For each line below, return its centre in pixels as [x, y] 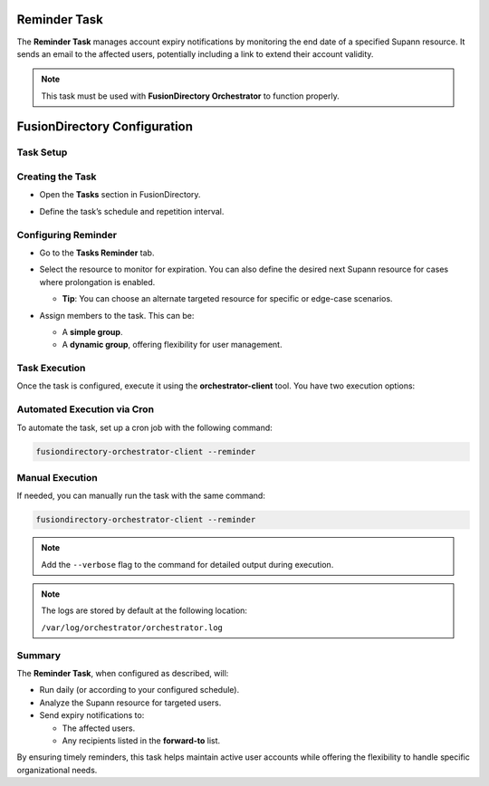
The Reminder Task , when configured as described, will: [123, 673]
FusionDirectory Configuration [105, 126]
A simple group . [92, 331]
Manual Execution [58, 477]
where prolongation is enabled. [97, 282]
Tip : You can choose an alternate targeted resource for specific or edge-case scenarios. [227, 299]
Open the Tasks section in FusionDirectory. [120, 195]
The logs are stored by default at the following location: [144, 610]
